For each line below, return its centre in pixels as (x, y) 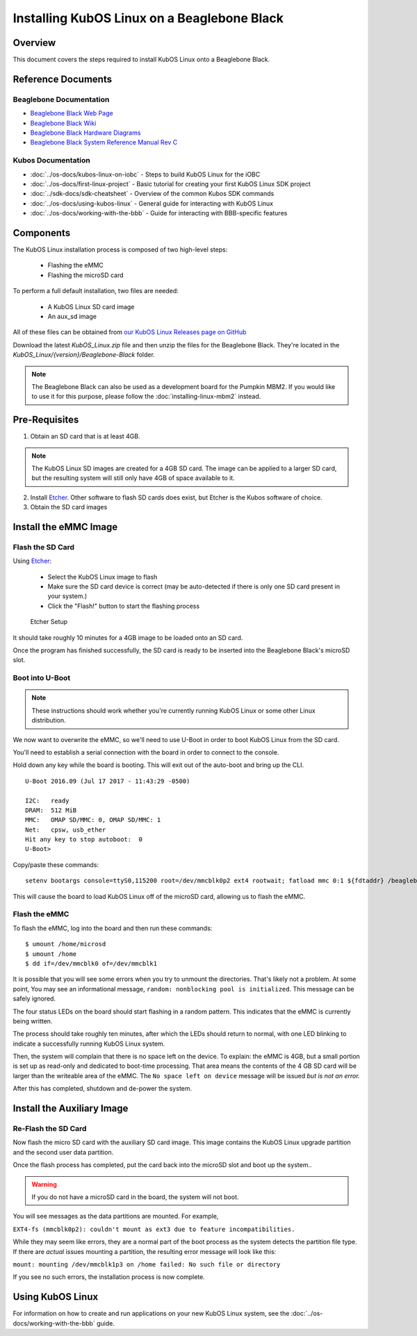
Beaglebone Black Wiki (63, 123)
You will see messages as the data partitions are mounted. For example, (116, 1217)
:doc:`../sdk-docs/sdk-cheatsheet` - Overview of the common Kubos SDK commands (152, 194)
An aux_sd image (72, 316)
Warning (44, 1184)
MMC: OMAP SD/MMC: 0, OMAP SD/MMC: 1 (93, 820)
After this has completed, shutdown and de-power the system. (103, 1089)
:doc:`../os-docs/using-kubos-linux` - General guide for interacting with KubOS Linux (152, 203)
